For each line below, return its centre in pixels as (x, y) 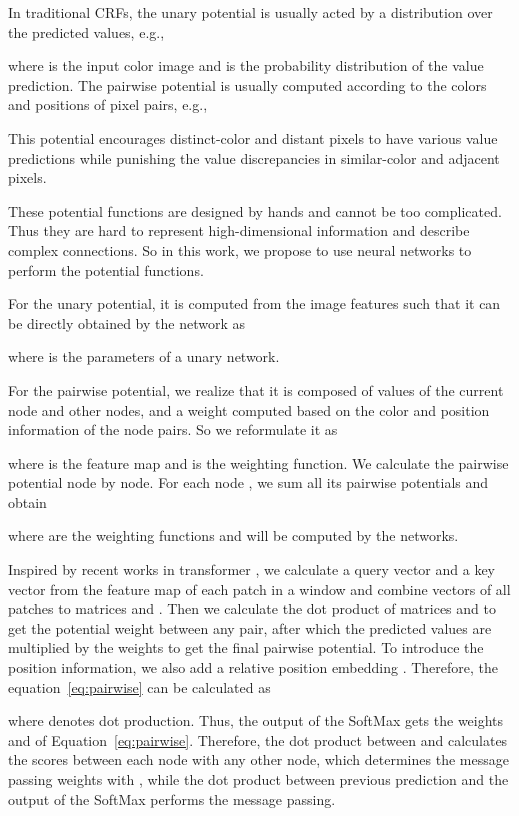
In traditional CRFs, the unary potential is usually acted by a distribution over (250, 12)
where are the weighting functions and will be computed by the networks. (233, 535)
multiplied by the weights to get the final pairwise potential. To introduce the (246, 647)
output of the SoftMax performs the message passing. (172, 798)
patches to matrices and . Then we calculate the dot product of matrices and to (252, 608)
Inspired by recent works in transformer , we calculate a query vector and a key (252, 569)
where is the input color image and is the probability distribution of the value (246, 65)
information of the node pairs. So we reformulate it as (173, 429)
